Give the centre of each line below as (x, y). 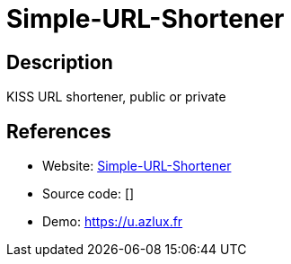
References (59, 131)
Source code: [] (88, 194)
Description (60, 62)
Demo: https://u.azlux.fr (113, 222)
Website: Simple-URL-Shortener (137, 166)
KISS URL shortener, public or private (116, 97)
